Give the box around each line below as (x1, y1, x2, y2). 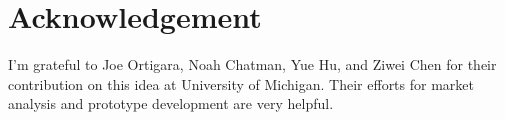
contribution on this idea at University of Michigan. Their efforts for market (8, 73, 474, 94)
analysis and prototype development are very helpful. (8, 93, 334, 114)
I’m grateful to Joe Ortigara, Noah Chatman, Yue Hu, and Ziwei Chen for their (8, 54, 497, 75)
